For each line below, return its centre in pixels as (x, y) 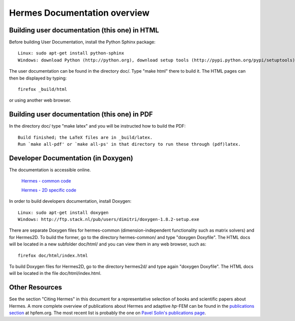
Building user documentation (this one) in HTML (84, 30)
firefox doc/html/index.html (53, 255)
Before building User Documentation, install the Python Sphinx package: (82, 42)
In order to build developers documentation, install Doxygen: (70, 201)
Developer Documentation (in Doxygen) (71, 158)
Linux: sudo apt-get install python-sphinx (71, 53)
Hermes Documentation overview (79, 13)
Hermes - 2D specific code (49, 190)
